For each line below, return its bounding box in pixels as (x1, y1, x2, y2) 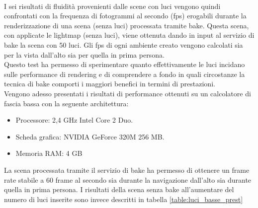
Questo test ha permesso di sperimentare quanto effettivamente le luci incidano (4, 59, 245, 69)
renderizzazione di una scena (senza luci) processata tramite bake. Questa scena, (4, 20, 249, 30)
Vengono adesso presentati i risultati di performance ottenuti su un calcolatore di (4, 88, 251, 98)
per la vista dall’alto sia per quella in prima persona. (4, 49, 165, 60)
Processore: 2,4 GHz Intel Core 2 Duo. (15, 115, 133, 125)
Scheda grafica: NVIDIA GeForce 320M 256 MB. (15, 131, 165, 141)
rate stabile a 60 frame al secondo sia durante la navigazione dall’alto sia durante (4, 174, 252, 185)
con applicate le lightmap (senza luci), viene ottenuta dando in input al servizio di (4, 30, 255, 40)
